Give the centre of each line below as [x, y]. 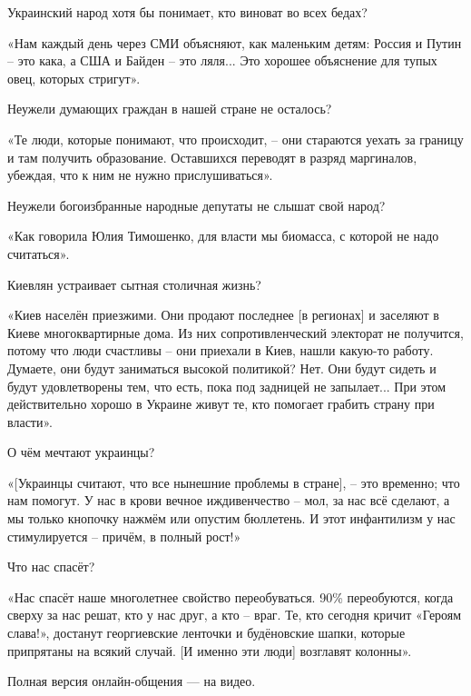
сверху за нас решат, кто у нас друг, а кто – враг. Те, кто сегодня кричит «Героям [235, 615]
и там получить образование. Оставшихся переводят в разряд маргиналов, [212, 157]
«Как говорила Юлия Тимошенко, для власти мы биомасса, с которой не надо [223, 236]
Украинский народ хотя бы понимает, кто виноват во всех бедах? [187, 12]
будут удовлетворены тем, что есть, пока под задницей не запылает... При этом [227, 386]
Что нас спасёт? [51, 567]
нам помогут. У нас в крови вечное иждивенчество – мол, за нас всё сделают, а [229, 500]
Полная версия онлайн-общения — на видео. [132, 681]
